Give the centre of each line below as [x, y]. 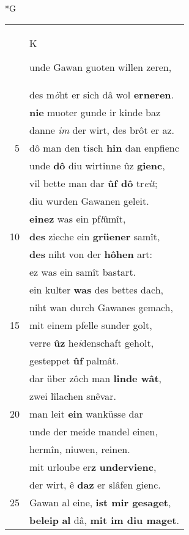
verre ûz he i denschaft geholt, [92, 342]
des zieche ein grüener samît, [95, 236]
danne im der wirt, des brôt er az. [102, 130]
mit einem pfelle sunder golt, [91, 325]
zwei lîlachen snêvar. [73, 396]
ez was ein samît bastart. [83, 271]
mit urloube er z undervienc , [93, 467]
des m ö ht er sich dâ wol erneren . [102, 94]
